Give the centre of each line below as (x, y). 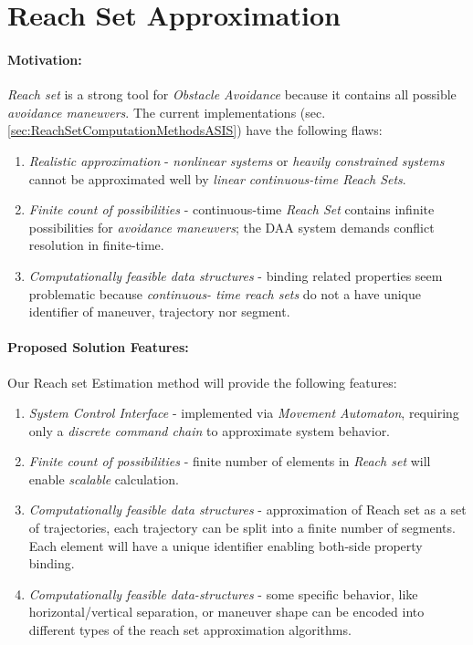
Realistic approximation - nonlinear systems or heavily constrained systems (236, 160)
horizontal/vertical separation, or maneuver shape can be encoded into (226, 612)
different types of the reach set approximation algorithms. (190, 630)
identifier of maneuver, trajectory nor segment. (159, 312)
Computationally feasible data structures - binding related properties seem (236, 275)
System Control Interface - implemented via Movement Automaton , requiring (244, 413)
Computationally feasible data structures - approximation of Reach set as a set (247, 510)
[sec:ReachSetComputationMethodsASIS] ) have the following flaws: (195, 130)
